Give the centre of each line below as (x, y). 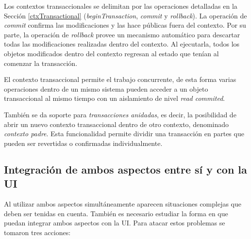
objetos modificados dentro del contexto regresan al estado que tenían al (111, 53)
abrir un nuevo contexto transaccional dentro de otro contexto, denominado (117, 124)
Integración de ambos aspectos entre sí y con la (125, 169)
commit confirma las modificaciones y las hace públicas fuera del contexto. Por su (125, 25)
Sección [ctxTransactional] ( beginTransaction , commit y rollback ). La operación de (125, 15)
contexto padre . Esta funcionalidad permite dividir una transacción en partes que (124, 134)
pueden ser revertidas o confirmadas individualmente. (83, 143)
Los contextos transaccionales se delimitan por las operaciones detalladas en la (121, 6)
